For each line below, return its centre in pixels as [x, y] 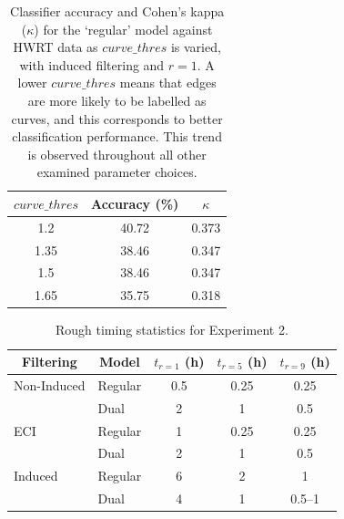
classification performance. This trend [117, 136]
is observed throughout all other [117, 154]
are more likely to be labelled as [117, 100]
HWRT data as [56, 47]
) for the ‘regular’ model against [123, 29]
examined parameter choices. [117, 172]
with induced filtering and [92, 64]
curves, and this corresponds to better [117, 118]
